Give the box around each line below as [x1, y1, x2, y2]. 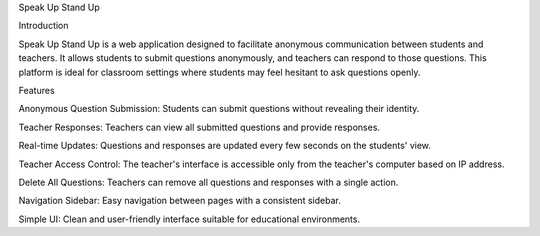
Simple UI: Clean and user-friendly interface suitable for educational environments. [18, 213, 360, 225]
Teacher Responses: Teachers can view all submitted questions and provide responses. [18, 121, 380, 133]
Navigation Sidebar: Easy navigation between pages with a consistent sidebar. [18, 195, 342, 207]
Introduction [18, 20, 69, 32]
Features [18, 84, 55, 96]
